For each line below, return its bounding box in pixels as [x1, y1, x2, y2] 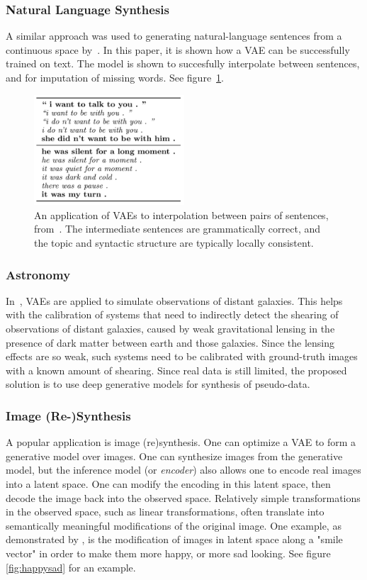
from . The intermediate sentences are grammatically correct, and [34, 221, 321, 236]
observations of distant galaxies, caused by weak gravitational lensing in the [6, 321, 335, 336]
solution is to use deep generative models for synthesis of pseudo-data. [6, 377, 310, 391]
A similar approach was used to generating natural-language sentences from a [6, 28, 342, 43]
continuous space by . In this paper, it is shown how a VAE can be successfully [6, 42, 350, 57]
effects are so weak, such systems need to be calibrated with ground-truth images [6, 349, 358, 364]
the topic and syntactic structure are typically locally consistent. [34, 235, 314, 250]
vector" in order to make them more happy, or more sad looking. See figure [6, 546, 331, 560]
